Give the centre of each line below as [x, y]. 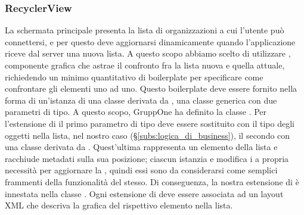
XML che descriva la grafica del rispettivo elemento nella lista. [119, 205]
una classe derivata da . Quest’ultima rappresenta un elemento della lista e [141, 147]
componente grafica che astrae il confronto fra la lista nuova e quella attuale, [145, 65]
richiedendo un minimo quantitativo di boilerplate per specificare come [134, 77]
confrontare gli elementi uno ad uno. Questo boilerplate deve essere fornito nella [151, 88]
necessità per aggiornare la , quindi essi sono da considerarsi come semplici [141, 170]
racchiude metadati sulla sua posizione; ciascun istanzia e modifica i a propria [147, 158]
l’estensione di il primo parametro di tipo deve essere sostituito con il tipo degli [150, 123]
